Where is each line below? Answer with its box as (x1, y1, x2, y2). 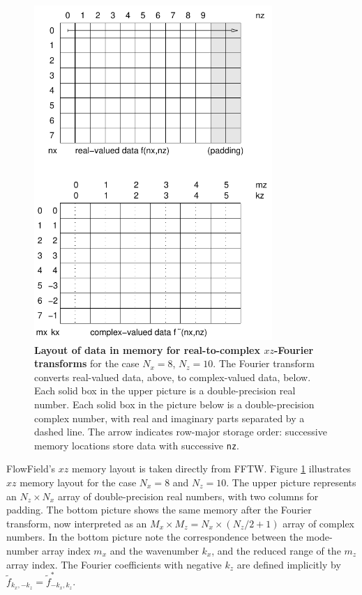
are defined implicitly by (236, 557, 341, 571)
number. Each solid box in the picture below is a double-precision (34, 396, 315, 411)
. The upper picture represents (226, 475, 356, 489)
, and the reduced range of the (211, 543, 341, 557)
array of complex (282, 516, 354, 530)
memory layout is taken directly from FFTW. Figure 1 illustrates (71, 461, 351, 476)
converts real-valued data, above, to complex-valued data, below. (34, 369, 311, 384)
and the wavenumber (110, 543, 199, 557)
